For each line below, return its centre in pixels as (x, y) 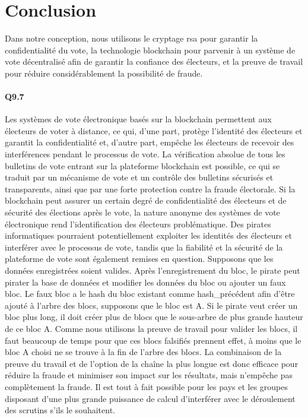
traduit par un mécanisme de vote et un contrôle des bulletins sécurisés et (139, 177)
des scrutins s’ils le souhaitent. (60, 410)
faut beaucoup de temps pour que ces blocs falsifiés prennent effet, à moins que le (153, 340)
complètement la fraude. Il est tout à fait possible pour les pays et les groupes (147, 386)
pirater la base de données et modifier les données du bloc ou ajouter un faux (145, 282)
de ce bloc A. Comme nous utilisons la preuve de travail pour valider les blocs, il (151, 328)
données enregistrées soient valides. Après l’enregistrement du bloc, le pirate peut (153, 270)
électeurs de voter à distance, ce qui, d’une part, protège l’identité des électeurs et (154, 130)
